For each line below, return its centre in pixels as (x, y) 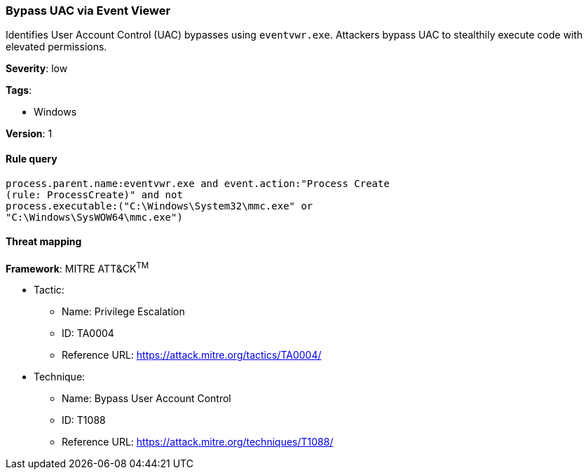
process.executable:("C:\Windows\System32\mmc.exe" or (159, 206)
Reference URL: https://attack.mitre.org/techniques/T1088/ (198, 442)
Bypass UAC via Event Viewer (88, 11)
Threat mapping (44, 242)
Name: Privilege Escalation (123, 312)
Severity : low (37, 69)
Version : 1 (29, 134)
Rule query (32, 158)
